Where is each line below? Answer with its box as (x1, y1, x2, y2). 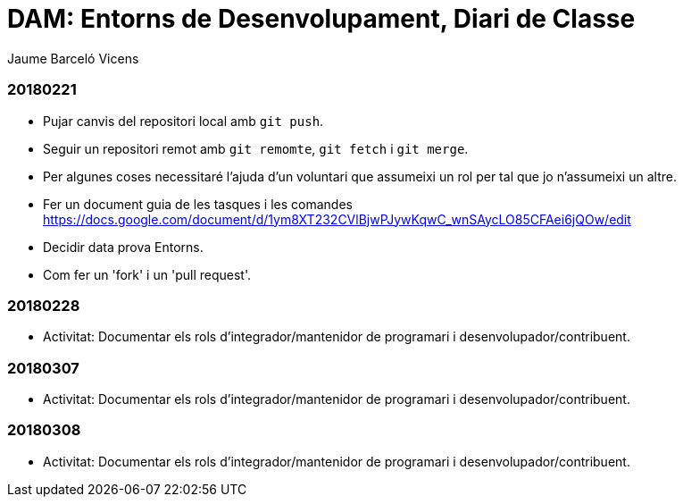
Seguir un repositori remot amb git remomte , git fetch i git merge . (43, 140, 469, 156)
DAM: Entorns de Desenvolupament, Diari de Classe (7, 4, 636, 34)
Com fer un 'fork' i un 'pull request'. (43, 266, 251, 282)
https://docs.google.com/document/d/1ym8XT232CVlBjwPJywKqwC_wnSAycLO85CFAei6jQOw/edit (43, 211, 631, 227)
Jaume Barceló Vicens (7, 50, 139, 66)
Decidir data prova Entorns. (43, 239, 204, 255)
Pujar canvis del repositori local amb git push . (43, 113, 324, 129)
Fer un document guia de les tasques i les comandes (43, 196, 353, 212)
